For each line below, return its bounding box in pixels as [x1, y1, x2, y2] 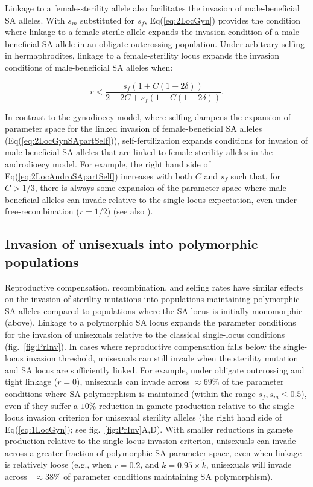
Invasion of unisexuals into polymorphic [5, 234, 258, 253]
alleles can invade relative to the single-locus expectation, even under [42, 193, 297, 205]
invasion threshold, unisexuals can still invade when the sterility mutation [26, 352, 299, 364]
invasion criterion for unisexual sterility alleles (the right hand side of [26, 411, 282, 424]
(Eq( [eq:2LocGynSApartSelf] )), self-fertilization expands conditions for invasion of [5, 134, 308, 146]
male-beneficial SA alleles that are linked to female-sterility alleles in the [5, 146, 273, 158]
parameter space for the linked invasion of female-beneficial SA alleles [5, 122, 262, 135]
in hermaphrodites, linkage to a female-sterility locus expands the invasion [5, 49, 280, 62]
